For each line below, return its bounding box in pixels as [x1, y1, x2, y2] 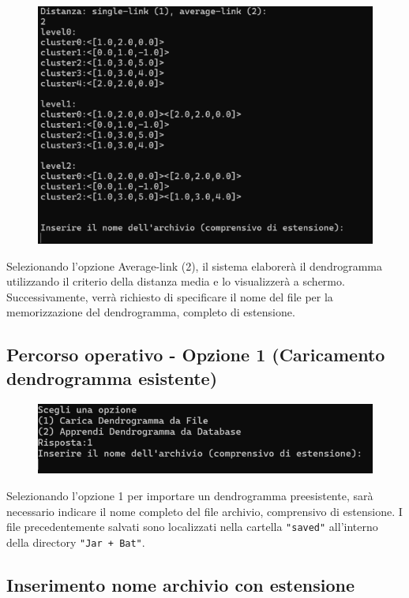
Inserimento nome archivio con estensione [6, 572, 355, 596]
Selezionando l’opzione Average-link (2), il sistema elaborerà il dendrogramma [6, 257, 382, 274]
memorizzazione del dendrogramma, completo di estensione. [6, 304, 295, 320]
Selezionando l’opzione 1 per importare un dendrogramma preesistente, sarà [6, 487, 373, 503]
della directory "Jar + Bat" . [6, 533, 145, 550]
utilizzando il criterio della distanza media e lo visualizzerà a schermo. [6, 273, 345, 290]
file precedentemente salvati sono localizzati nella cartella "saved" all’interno [6, 518, 378, 535]
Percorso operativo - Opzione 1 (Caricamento [6, 342, 385, 367]
